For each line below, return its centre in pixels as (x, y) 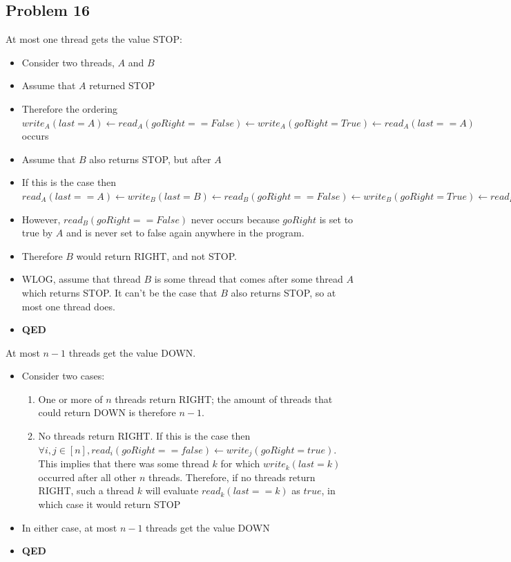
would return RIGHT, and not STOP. (156, 255)
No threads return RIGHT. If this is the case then (144, 436)
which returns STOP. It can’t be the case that (119, 292)
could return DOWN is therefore (107, 412)
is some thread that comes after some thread (249, 279)
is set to (336, 219)
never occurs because (235, 219)
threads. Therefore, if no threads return (232, 477)
